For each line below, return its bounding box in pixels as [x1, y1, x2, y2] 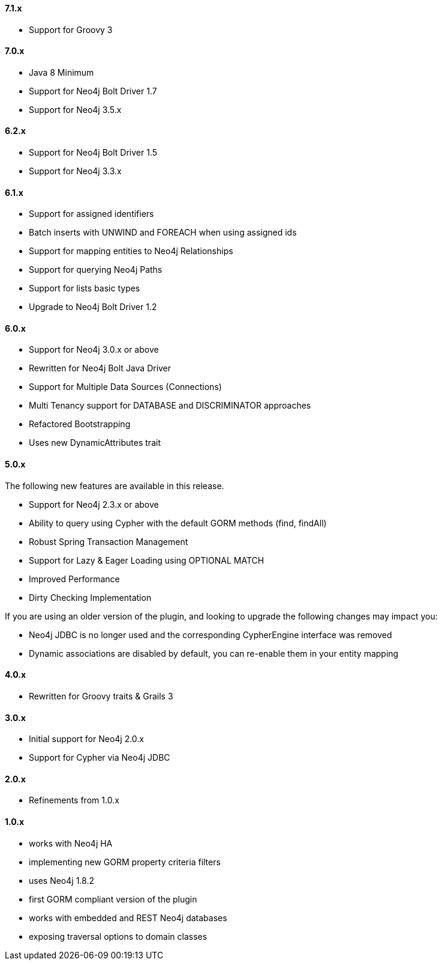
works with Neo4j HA [29, 838, 113, 848]
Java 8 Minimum [29, 67, 94, 78]
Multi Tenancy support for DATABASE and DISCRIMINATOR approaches [29, 400, 311, 411]
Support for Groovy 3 [29, 24, 113, 35]
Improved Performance [29, 573, 120, 584]
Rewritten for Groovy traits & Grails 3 [29, 690, 173, 701]
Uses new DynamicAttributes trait [29, 437, 161, 448]
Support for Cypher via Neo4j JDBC [29, 752, 170, 763]
